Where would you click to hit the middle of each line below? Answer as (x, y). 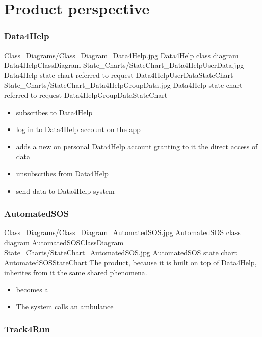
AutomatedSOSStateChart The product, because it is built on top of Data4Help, (130, 262)
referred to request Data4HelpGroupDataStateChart (86, 95)
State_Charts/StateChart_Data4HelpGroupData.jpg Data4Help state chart (123, 85)
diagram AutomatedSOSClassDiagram (64, 242)
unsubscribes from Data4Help (62, 173)
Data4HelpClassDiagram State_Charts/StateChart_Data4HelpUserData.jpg (124, 65)
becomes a (32, 289)
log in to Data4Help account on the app (78, 129)
